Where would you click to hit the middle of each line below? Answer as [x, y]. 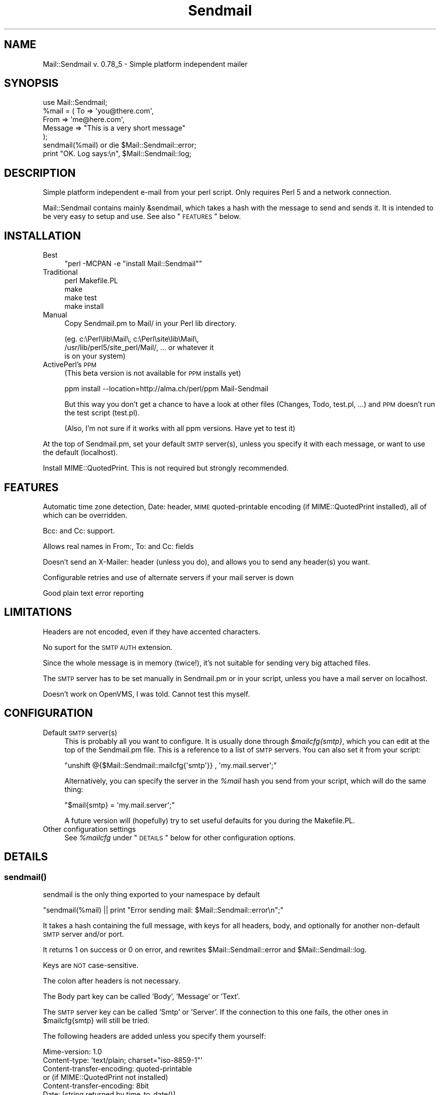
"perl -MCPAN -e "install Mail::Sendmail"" [133, 264]
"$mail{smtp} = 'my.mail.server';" [120, 805]
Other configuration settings [89, 829]
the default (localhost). [80, 453]
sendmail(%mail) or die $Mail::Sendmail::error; [120, 145]
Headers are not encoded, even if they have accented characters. [152, 631]
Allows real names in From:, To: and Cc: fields [118, 546]
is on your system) [95, 356]
